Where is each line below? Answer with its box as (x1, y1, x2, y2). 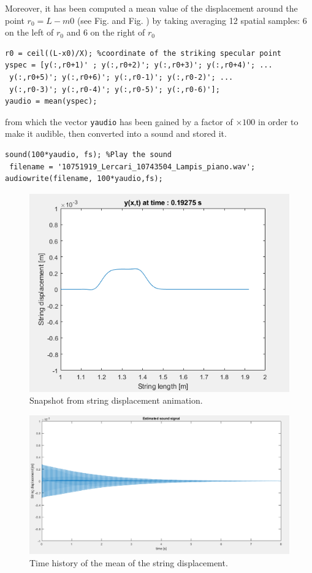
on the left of (5, 26, 54, 39)
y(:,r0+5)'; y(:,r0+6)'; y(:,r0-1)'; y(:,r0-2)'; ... (9, 72, 234, 82)
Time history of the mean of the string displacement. (29, 556, 228, 569)
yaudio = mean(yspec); (5, 97, 97, 106)
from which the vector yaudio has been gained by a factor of (5, 115, 233, 128)
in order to (257, 115, 299, 128)
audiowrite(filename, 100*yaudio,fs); (5, 174, 163, 183)
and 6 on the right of (66, 26, 145, 39)
